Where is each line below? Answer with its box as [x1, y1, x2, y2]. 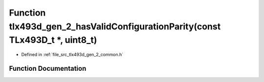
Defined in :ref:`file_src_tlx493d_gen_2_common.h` [21, 52, 124, 58]
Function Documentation [9, 64, 87, 73]
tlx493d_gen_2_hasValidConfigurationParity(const [9, 21, 221, 32]
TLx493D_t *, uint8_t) [9, 35, 97, 46]
